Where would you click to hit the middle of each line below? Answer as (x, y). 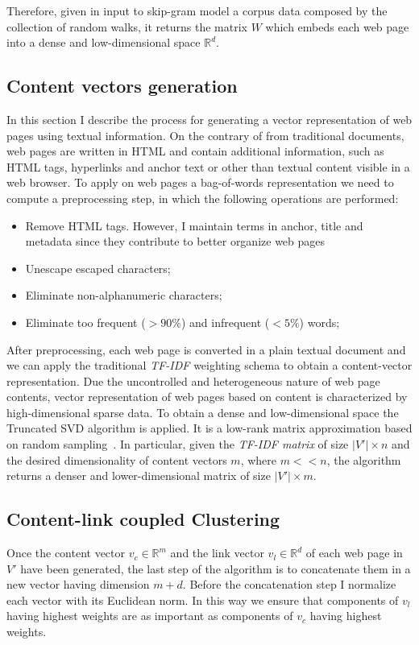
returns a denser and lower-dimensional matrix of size (139, 475)
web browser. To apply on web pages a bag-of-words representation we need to (200, 182)
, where (259, 459)
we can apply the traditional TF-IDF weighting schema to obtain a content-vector (209, 365)
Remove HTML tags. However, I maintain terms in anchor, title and (194, 225)
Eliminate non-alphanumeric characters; (124, 295)
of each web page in (354, 553)
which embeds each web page (337, 26)
